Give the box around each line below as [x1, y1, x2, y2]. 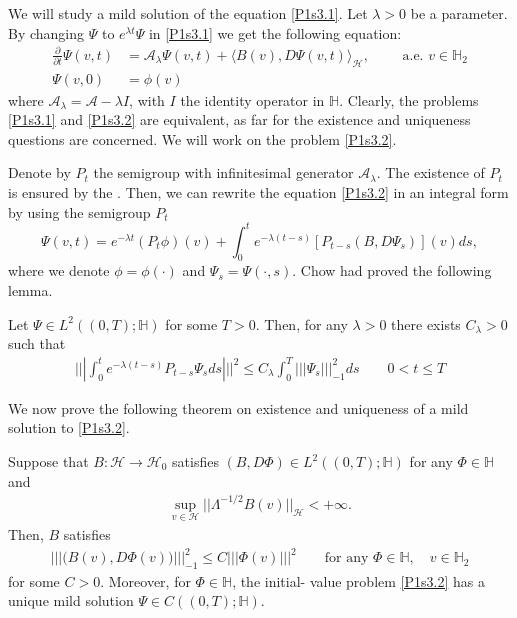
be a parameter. [410, 3, 508, 23]
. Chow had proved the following [292, 260, 492, 281]
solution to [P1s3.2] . [8, 417, 130, 438]
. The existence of [376, 162, 485, 183]
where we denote [8, 260, 110, 281]
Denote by [8, 162, 71, 183]
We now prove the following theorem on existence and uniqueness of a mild [8, 397, 469, 418]
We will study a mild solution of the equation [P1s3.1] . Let [8, 3, 368, 23]
